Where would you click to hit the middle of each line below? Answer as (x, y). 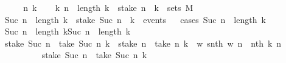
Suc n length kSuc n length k (68, 31)
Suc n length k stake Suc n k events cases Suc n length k (135, 19)
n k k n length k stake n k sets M (108, 7)
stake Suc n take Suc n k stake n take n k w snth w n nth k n (143, 43)
